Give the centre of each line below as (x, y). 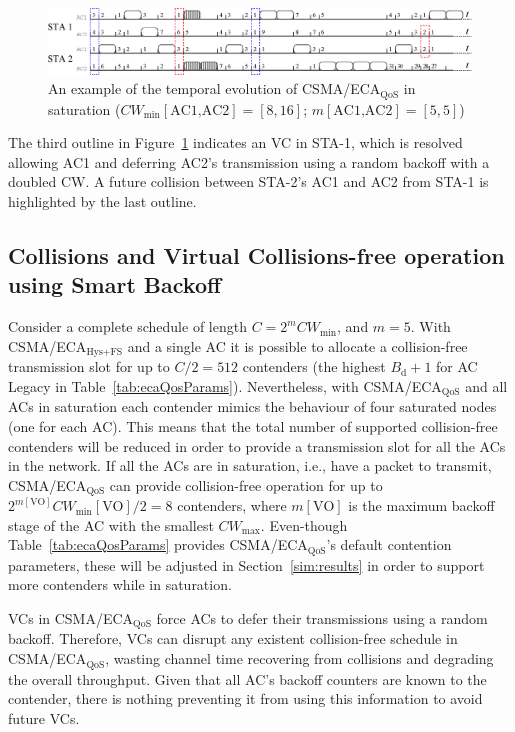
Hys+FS (104, 352)
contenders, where (232, 505)
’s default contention (389, 544)
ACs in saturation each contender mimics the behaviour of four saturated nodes (252, 406)
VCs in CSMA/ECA (71, 618)
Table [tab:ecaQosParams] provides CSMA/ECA (158, 544)
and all (486, 385)
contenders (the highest (314, 366)
